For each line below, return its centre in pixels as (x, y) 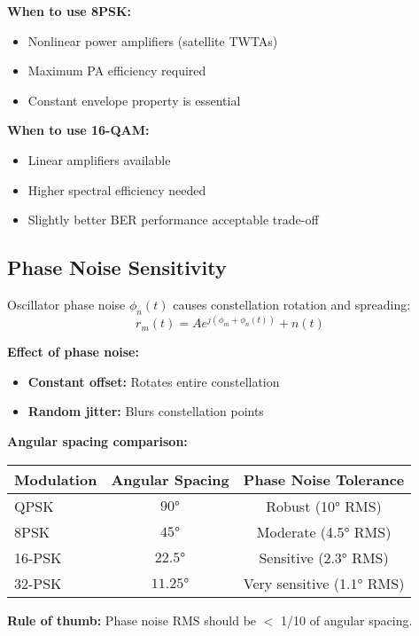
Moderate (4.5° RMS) (324, 531)
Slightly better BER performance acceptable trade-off (173, 220)
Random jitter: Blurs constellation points (146, 411)
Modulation (56, 479)
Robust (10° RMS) (324, 506)
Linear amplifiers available (99, 159)
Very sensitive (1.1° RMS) (324, 583)
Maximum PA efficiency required (117, 71)
